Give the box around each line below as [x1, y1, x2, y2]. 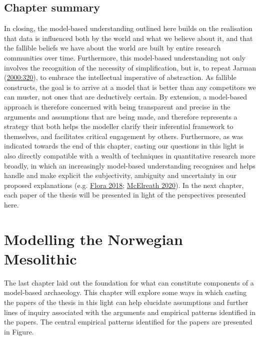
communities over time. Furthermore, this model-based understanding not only [4, 52, 245, 62]
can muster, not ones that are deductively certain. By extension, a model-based [4, 91, 247, 102]
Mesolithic [4, 248, 77, 268]
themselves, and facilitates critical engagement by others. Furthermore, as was [4, 130, 243, 141]
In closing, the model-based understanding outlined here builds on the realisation [4, 23, 252, 33]
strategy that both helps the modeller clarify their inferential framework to [4, 121, 233, 131]
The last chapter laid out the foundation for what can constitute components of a [4, 277, 254, 287]
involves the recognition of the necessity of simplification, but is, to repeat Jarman [4, 62, 256, 72]
